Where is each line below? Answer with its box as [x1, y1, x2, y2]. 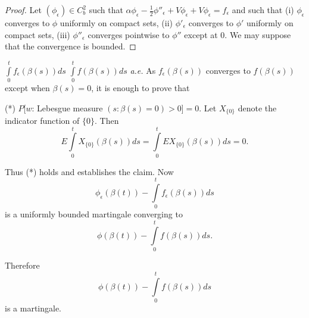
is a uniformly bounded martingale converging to [5, 208, 183, 220]
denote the [238, 101, 277, 114]
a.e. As [130, 64, 156, 76]
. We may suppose [224, 28, 291, 40]
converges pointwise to [88, 28, 170, 40]
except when [5, 81, 50, 93]
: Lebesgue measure [32, 101, 103, 114]
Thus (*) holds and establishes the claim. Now [5, 165, 174, 177]
